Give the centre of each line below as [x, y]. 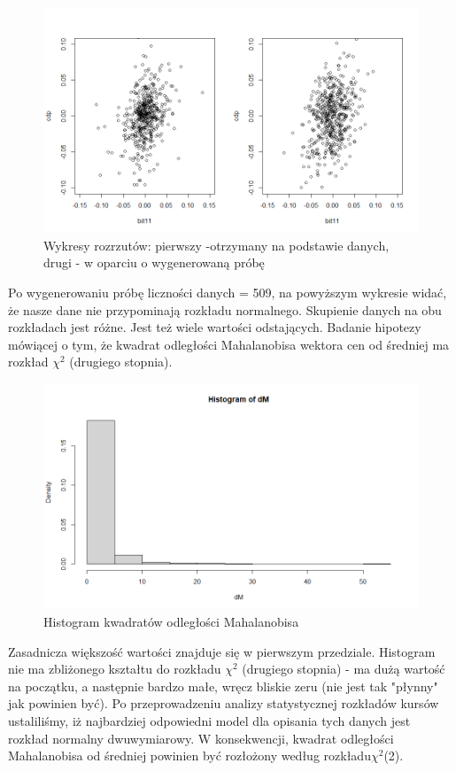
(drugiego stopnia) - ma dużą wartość [344, 669]
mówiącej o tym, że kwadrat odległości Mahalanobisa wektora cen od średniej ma [229, 344]
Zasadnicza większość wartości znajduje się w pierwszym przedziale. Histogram [222, 651]
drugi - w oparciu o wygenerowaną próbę [154, 262]
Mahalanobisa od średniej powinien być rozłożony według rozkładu [189, 756]
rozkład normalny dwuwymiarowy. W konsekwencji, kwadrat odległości [201, 738]
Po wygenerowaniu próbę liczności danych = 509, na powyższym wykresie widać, [228, 293]
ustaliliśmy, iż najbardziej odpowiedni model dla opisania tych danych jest [209, 720]
